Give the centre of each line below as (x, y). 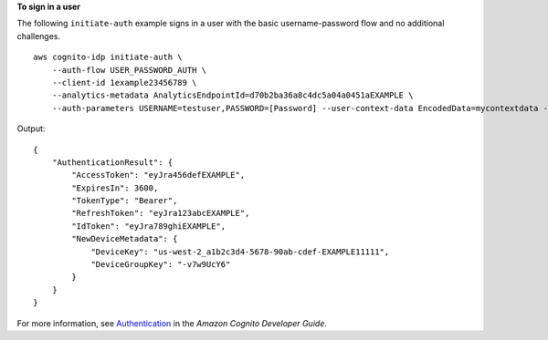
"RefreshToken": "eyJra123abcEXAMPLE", (161, 213)
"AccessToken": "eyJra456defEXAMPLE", (158, 175)
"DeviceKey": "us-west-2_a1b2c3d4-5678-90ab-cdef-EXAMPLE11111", (240, 252)
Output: (31, 129)
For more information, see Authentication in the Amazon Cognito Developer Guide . (172, 323)
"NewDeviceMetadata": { (125, 239)
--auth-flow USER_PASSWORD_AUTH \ (129, 70)
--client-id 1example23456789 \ (124, 82)
